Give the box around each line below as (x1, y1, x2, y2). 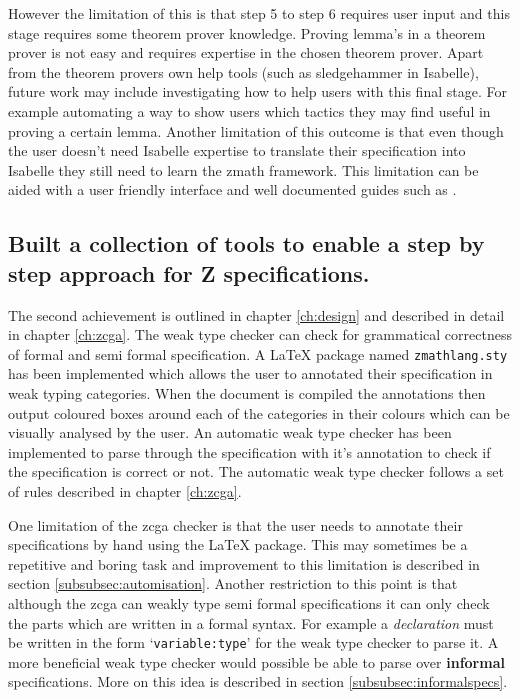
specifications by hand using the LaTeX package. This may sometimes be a (8, 534, 468, 555)
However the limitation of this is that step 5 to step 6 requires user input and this (8, 3, 510, 23)
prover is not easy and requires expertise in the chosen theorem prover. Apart (8, 42, 484, 63)
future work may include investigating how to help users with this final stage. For (8, 81, 507, 102)
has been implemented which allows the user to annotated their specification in (8, 363, 493, 384)
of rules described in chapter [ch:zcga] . (8, 480, 242, 501)
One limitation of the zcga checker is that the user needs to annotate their (8, 514, 463, 535)
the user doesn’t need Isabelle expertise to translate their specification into (8, 140, 466, 161)
